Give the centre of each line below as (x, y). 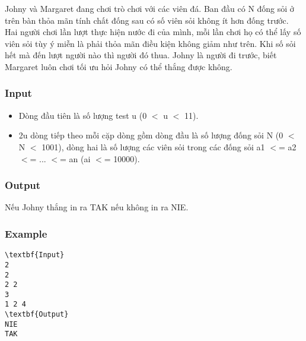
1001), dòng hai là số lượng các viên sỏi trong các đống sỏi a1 (153, 146)
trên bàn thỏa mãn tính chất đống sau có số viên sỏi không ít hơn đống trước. (147, 20)
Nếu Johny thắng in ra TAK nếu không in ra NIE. (97, 207)
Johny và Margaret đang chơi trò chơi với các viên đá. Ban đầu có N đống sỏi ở (149, 8)
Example (26, 233)
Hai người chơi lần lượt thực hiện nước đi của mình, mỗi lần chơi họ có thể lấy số (153, 32)
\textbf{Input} (35, 255)
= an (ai (75, 158)
